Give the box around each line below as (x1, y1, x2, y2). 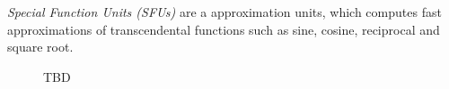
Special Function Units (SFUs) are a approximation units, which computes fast (7, 3, 442, 20)
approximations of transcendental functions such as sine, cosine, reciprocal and (7, 20, 440, 38)
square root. (7, 37, 74, 56)
